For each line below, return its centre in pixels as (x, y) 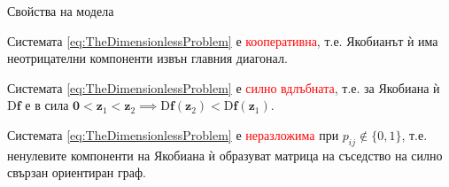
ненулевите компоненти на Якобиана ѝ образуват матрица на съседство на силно (225, 155)
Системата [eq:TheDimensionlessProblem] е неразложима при (173, 134)
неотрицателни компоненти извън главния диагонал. (147, 58)
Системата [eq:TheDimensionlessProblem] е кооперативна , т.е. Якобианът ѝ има (223, 40)
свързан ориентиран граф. (77, 172)
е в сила (47, 105)
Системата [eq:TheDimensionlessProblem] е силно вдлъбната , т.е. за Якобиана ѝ (224, 87)
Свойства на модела (61, 11)
